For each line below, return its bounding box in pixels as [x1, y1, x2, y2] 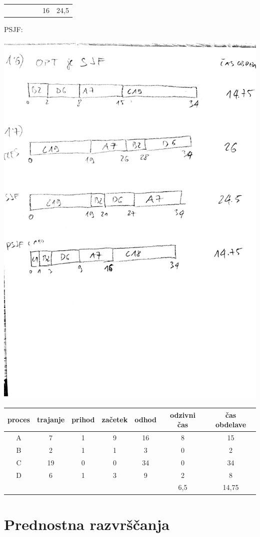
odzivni [170, 409, 196, 420]
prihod [71, 414, 95, 425]
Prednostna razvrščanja [4, 513, 169, 534]
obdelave [215, 419, 246, 430]
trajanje [36, 414, 65, 425]
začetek [101, 414, 128, 425]
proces [7, 414, 30, 425]
